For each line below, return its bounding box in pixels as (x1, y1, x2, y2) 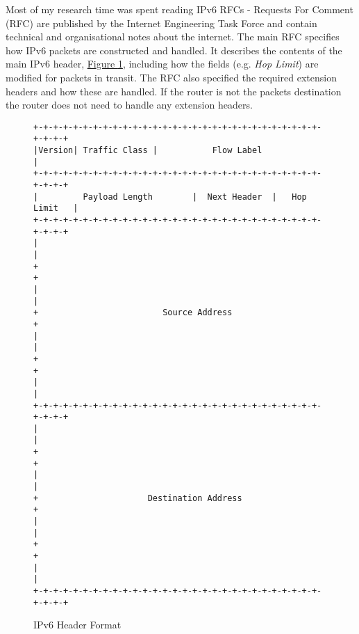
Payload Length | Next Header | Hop (83, 191, 307, 202)
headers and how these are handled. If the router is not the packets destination (6, 84, 342, 98)
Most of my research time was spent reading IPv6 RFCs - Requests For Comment (6, 2, 353, 16)
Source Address (162, 308, 233, 318)
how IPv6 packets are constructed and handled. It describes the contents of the (6, 42, 342, 57)
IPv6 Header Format (33, 617, 122, 632)
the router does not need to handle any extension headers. (6, 97, 253, 112)
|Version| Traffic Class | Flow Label (33, 145, 262, 156)
